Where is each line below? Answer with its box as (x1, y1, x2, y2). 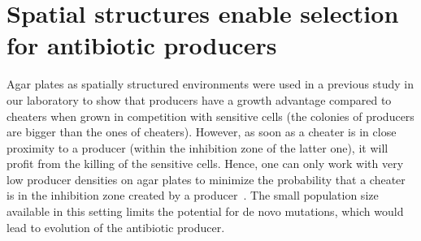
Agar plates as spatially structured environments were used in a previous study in (7, 75, 414, 93)
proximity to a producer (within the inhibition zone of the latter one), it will (7, 139, 388, 156)
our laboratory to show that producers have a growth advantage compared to (7, 91, 392, 108)
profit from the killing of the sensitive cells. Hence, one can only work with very (7, 155, 404, 172)
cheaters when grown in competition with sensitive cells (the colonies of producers (7, 107, 414, 124)
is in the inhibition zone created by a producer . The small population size (7, 187, 379, 204)
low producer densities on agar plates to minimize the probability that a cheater (7, 170, 406, 187)
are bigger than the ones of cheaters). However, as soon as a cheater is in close (7, 123, 397, 140)
